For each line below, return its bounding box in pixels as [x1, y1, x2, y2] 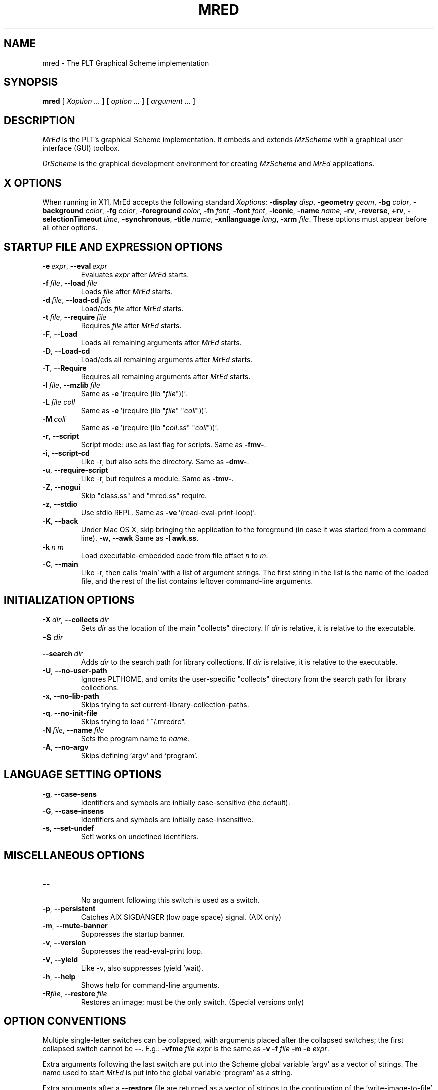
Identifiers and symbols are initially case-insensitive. [81, 815, 254, 824]
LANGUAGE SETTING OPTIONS [4, 768, 162, 781]
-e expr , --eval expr [42, 261, 107, 270]
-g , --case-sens [42, 789, 97, 798]
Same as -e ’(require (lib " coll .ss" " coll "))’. [81, 423, 218, 432]
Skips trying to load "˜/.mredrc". [81, 717, 186, 726]
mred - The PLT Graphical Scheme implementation [42, 58, 209, 67]
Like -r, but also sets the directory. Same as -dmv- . [81, 457, 249, 466]
